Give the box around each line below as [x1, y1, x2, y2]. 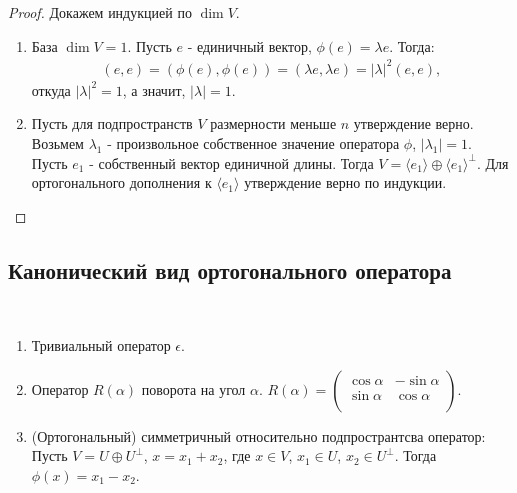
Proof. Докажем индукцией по [8, 2, 192, 22]
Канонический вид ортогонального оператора [8, 254, 452, 285]
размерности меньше [210, 113, 337, 134]
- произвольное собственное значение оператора [107, 132, 400, 153]
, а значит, [122, 79, 186, 100]
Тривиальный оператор [31, 335, 171, 356]
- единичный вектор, [187, 35, 312, 56]
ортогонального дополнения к [31, 172, 212, 193]
